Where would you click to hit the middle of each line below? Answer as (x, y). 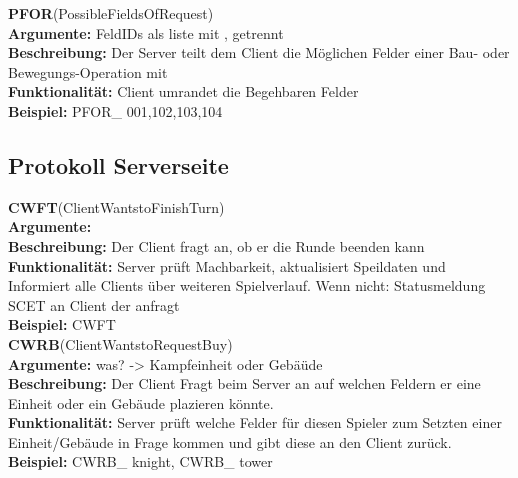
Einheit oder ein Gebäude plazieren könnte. (141, 402)
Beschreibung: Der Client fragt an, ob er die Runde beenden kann (216, 245)
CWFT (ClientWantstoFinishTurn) (116, 206)
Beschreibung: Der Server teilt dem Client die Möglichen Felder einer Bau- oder (259, 52)
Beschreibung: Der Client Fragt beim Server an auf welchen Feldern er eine (244, 383)
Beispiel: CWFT (62, 324)
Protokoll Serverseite (118, 164)
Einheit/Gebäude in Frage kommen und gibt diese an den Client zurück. (230, 441)
